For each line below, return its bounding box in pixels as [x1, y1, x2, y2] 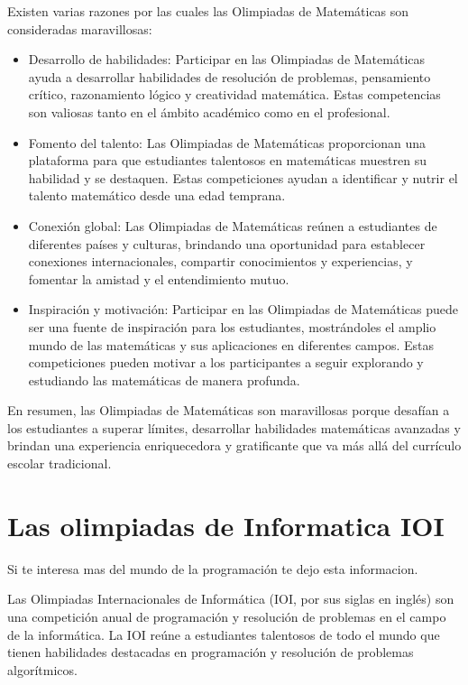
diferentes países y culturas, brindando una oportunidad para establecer [28, 234, 426, 253]
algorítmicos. [7, 660, 78, 679]
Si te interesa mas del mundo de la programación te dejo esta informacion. [7, 559, 418, 578]
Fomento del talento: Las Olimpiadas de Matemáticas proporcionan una [28, 133, 426, 152]
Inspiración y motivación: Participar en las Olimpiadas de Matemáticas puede [28, 300, 459, 319]
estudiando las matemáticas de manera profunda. [28, 370, 300, 389]
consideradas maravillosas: [7, 19, 152, 38]
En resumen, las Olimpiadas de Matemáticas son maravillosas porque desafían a [7, 401, 450, 420]
